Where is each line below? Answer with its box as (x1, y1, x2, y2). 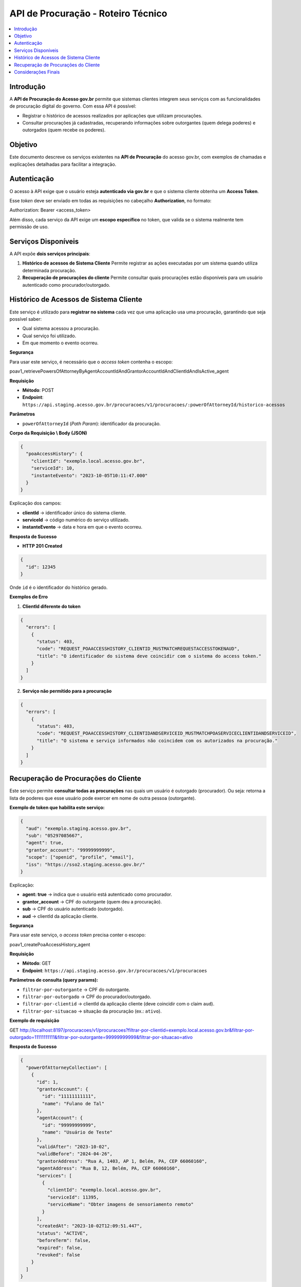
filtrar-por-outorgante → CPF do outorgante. (22, 986, 130, 993)
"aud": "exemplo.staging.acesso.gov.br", (26, 825, 132, 831)
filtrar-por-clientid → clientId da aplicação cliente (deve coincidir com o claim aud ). (22, 1001, 215, 1007)
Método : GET (22, 960, 51, 966)
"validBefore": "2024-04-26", (36, 1151, 113, 1157)
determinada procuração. (22, 267, 77, 273)
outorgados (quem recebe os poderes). (22, 127, 106, 133)
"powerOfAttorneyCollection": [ (26, 1065, 107, 1070)
